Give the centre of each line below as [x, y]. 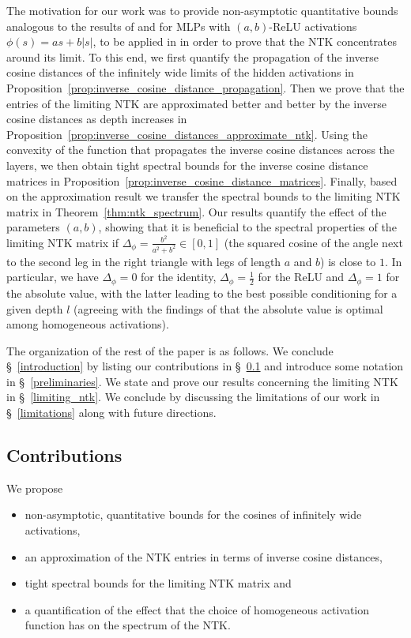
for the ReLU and [301, 277]
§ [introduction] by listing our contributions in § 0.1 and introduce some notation [205, 366]
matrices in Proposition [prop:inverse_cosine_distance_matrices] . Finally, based [202, 180]
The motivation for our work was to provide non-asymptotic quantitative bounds [202, 10]
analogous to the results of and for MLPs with [119, 26]
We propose [35, 488]
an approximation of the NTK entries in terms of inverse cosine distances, [204, 556]
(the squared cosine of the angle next [313, 242]
